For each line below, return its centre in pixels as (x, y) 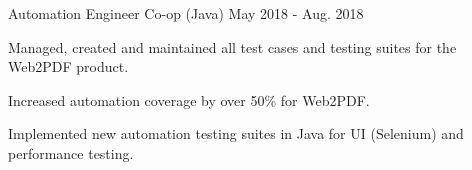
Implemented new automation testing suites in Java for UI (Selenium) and (236, 133)
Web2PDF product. (68, 66)
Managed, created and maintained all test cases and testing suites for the (232, 46)
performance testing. (71, 152)
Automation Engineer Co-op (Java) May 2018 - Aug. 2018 (186, 13)
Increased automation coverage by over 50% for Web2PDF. (189, 99)
